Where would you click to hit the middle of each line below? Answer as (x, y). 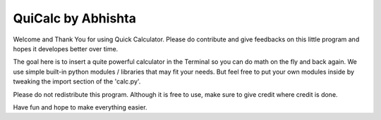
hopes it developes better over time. (66, 48)
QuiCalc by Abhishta (75, 18)
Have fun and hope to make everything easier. (80, 107)
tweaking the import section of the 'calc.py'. (77, 81)
